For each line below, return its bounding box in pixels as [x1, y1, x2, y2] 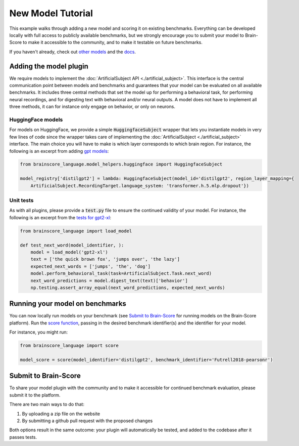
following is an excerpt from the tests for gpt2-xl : [9, 214, 111, 220]
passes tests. [9, 434, 37, 440]
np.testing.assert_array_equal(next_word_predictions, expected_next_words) [30, 285, 225, 291]
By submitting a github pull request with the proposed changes [22, 418, 153, 424]
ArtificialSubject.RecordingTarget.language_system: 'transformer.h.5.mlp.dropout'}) [30, 183, 250, 188]
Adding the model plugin [9, 62, 88, 70]
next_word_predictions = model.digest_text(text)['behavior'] [30, 277, 188, 283]
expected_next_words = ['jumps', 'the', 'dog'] [30, 263, 151, 269]
